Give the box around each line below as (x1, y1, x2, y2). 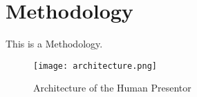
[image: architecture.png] (33, 61, 157, 71)
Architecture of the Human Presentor (33, 80, 191, 95)
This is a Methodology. (6, 36, 103, 51)
